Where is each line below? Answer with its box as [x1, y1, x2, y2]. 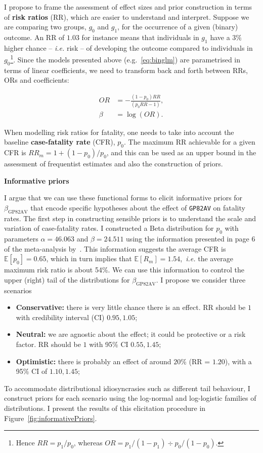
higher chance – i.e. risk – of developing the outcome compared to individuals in [4, 42, 253, 53]
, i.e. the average [180, 253, 233, 264]
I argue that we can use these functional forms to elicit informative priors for [4, 192, 243, 203]
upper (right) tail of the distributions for [4, 274, 130, 285]
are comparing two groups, [4, 21, 86, 32]
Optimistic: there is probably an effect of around [16, 356, 171, 366]
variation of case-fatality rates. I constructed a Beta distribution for [4, 223, 214, 233]
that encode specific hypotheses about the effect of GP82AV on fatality [30, 202, 245, 213]
